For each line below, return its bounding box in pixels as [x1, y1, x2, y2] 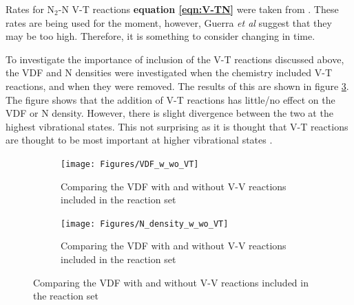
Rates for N [6, 2, 55, 16]
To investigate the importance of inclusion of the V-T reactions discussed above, [6, 52, 344, 66]
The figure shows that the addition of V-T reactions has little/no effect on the [6, 92, 335, 106]
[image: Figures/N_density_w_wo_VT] [61, 218, 229, 229]
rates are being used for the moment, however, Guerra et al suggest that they [6, 15, 332, 30]
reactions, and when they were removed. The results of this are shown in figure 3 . [6, 78, 349, 93]
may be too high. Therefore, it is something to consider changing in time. [6, 29, 315, 43]
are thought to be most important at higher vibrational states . [6, 133, 273, 147]
